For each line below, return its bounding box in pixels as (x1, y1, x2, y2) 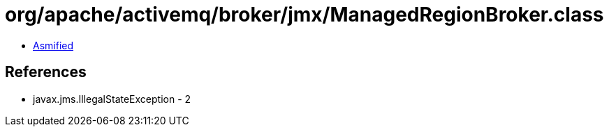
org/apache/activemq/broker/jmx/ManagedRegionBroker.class (5, 3, 604, 26)
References (5, 63, 87, 81)
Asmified (33, 39, 74, 51)
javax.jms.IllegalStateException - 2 (33, 92, 191, 105)
